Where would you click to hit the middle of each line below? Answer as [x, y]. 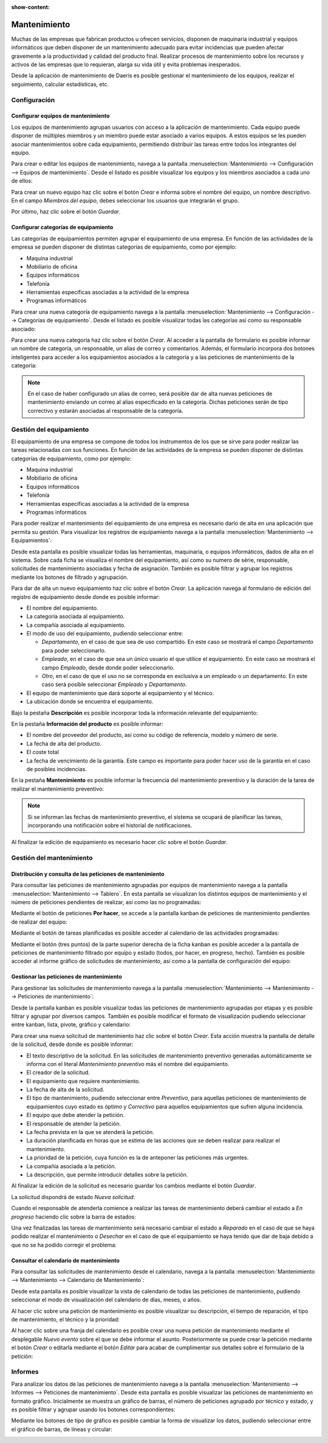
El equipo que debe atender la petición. [76, 1115]
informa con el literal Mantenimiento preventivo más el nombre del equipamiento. [128, 1064]
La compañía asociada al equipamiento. [76, 625]
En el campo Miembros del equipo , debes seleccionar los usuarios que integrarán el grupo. [125, 200]
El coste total [43, 752]
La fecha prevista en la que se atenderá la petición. [90, 1132]
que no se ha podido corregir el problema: [64, 1245]
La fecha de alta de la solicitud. [65, 1090]
